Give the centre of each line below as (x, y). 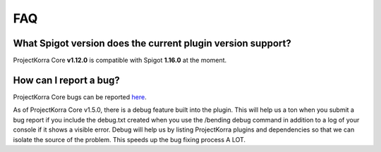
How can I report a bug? (66, 80)
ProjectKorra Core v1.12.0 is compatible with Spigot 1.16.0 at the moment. (120, 61)
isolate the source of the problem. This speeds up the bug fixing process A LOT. (129, 139)
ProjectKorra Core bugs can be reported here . (80, 97)
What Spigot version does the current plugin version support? (152, 43)
